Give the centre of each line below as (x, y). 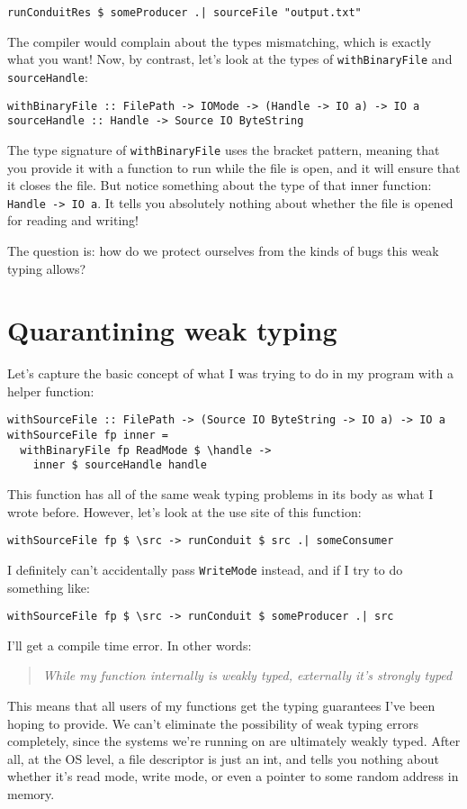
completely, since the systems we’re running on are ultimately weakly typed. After (234, 741)
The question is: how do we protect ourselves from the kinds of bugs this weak (223, 250)
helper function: (51, 391)
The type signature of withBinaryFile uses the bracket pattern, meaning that (224, 149)
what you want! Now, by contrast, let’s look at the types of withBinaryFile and (230, 59)
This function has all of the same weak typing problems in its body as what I (220, 494)
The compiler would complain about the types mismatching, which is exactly (220, 41)
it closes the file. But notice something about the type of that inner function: (220, 185)
